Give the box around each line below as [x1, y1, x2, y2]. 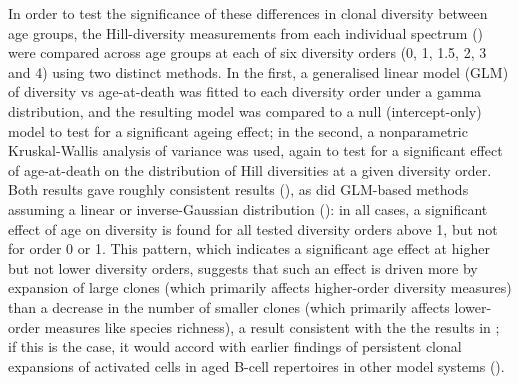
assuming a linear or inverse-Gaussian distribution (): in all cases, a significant [8, 198, 488, 219]
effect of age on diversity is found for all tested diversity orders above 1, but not [8, 218, 498, 239]
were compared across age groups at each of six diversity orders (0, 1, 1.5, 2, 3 [8, 42, 487, 63]
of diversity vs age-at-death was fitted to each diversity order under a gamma [8, 81, 482, 102]
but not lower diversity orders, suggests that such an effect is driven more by [8, 257, 478, 278]
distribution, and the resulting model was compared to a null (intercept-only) [8, 100, 482, 121]
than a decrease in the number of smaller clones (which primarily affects [8, 296, 450, 317]
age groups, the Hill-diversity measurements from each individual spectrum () [8, 22, 484, 43]
